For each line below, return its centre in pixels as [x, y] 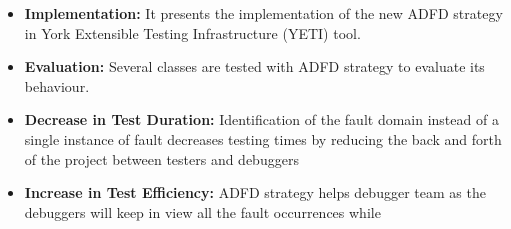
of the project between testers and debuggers [161, 158]
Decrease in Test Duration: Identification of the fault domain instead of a [261, 119]
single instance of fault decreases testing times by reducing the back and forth [263, 138]
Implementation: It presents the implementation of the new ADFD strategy [263, 13]
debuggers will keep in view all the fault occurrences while [202, 211]
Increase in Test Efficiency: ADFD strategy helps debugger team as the [255, 192]
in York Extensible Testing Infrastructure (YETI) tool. [192, 32]
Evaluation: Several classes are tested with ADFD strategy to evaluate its [254, 66]
